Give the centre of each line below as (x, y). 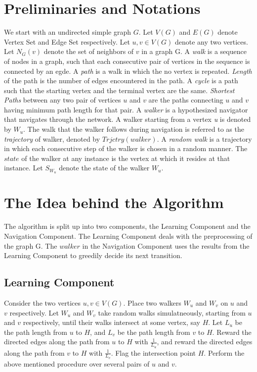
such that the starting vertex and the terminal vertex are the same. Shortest (119, 90)
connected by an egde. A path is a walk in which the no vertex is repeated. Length (128, 71)
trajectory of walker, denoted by (52, 138)
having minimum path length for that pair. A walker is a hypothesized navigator (126, 109)
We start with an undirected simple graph (67, 32)
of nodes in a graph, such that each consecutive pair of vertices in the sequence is (127, 61)
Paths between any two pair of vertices (63, 100)
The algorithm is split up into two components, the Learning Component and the (127, 226)
